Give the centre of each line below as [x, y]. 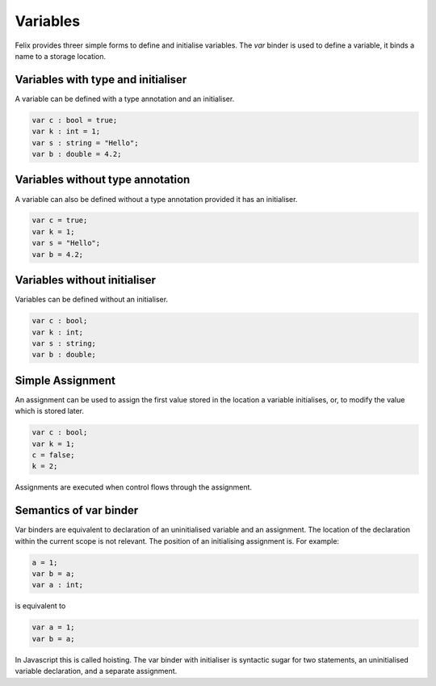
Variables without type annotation [103, 180]
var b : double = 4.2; [77, 154]
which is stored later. [50, 411]
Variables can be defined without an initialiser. [92, 300]
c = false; [53, 455]
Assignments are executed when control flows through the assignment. [134, 487]
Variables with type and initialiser [101, 80]
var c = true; [60, 221]
